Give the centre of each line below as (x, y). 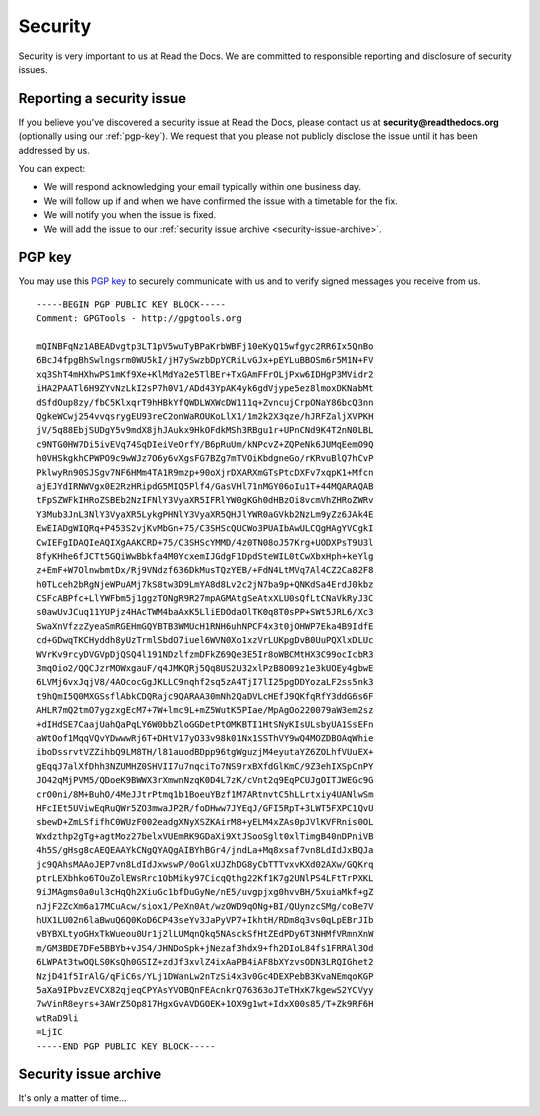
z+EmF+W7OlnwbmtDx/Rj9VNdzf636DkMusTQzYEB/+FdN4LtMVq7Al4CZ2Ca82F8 (205, 570)
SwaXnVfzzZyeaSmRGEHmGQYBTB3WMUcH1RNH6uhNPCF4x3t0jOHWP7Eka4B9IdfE (205, 626)
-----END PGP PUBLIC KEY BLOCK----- (126, 1046)
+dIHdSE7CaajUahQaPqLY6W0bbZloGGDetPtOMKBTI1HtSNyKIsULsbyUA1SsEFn (205, 724)
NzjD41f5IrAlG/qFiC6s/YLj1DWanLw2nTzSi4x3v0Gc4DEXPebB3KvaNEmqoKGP (205, 976)
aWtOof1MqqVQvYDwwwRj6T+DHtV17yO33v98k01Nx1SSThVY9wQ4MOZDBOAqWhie (205, 738)
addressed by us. (54, 150)
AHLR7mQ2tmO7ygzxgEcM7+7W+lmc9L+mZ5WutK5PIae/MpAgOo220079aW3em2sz (205, 710)
